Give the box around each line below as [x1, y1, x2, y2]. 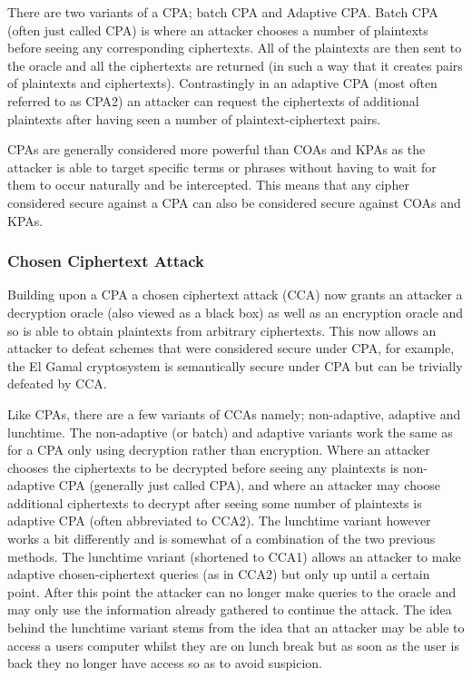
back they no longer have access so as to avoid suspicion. [7, 653, 322, 673]
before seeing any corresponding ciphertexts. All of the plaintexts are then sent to [7, 38, 462, 57]
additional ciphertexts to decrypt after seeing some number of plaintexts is [7, 493, 422, 512]
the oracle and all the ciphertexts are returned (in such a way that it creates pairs [7, 55, 463, 74]
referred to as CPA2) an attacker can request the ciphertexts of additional [7, 91, 419, 110]
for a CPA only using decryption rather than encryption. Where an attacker [7, 440, 430, 459]
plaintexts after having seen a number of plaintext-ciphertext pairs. [7, 109, 381, 128]
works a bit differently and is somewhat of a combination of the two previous [7, 529, 436, 548]
